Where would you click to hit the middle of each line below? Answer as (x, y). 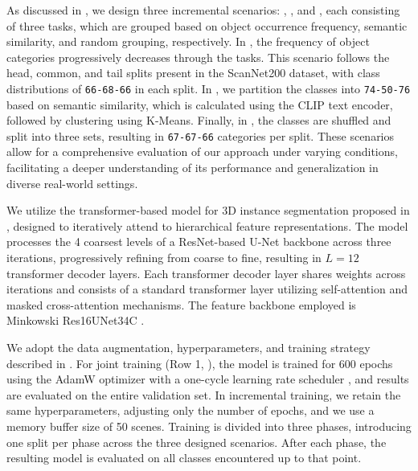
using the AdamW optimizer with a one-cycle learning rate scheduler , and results (208, 379)
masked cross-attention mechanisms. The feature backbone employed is (181, 304)
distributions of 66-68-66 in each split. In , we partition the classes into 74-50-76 (209, 88)
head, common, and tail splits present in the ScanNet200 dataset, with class (193, 73)
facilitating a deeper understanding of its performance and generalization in (193, 168)
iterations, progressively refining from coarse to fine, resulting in (164, 258)
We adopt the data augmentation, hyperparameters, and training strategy (189, 347)
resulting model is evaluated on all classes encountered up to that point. (184, 458)
